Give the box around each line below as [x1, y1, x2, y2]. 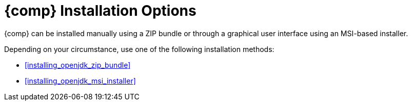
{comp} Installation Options [4, 2, 197, 19]
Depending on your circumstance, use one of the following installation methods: [4, 44, 274, 54]
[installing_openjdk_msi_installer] [25, 76, 136, 85]
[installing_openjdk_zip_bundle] [25, 60, 131, 69]
